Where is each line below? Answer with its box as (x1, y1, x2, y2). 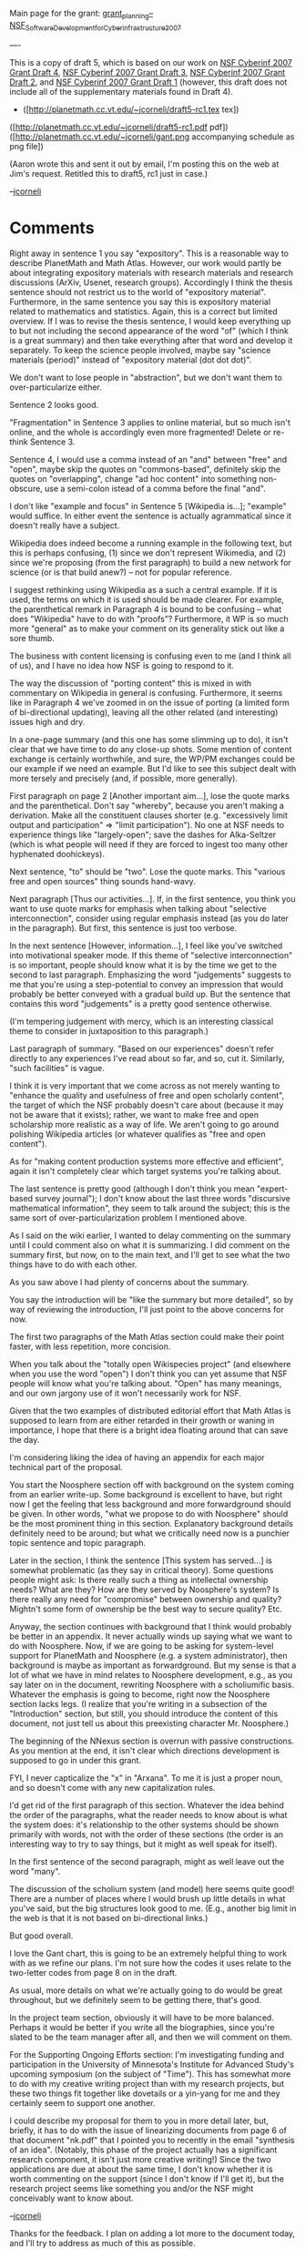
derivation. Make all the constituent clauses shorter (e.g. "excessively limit (9, 810, 289, 821)
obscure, (9, 483, 43, 494)
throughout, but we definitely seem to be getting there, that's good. (9, 1994, 262, 2005)
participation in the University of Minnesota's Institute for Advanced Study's (9, 2059, 294, 2070)
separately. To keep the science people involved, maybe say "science (9, 344, 271, 355)
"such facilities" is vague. (9, 1062, 105, 1073)
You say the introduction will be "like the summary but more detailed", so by (9, 1293, 294, 1305)
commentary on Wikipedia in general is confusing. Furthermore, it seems (9, 687, 283, 698)
